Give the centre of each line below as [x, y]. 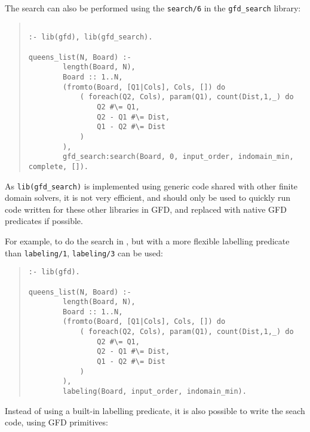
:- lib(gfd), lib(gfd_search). [90, 37]
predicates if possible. [44, 221]
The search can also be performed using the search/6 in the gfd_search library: [153, 8]
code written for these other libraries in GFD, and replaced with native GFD [146, 209]
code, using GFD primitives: [56, 422]
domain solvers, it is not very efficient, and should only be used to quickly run [148, 197]
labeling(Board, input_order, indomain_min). [155, 392]
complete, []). [59, 166]
